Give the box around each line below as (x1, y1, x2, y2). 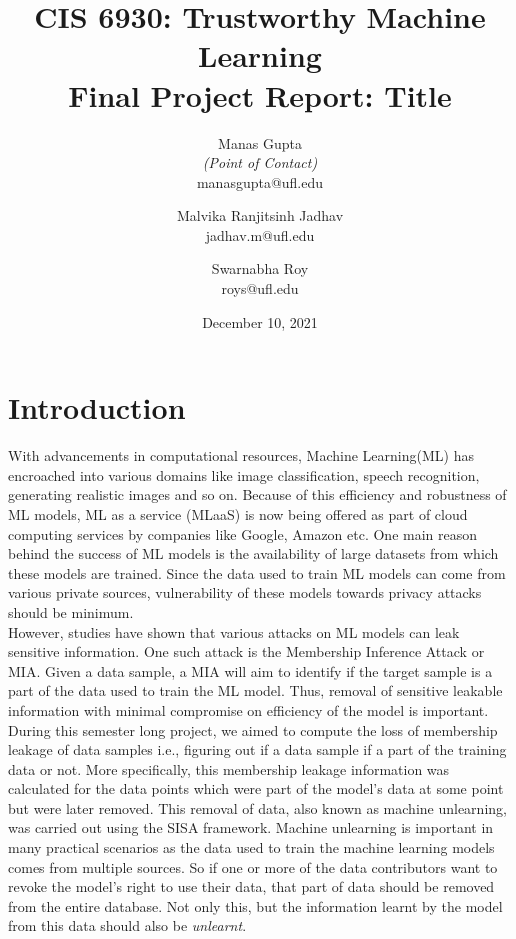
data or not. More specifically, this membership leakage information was (8, 758, 450, 779)
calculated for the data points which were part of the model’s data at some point (8, 778, 504, 799)
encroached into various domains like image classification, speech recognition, (8, 464, 480, 485)
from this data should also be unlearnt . (8, 915, 247, 936)
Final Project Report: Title (68, 74, 452, 115)
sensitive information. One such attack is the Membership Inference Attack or (8, 641, 485, 662)
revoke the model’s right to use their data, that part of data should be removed (8, 876, 495, 897)
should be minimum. (8, 601, 134, 622)
